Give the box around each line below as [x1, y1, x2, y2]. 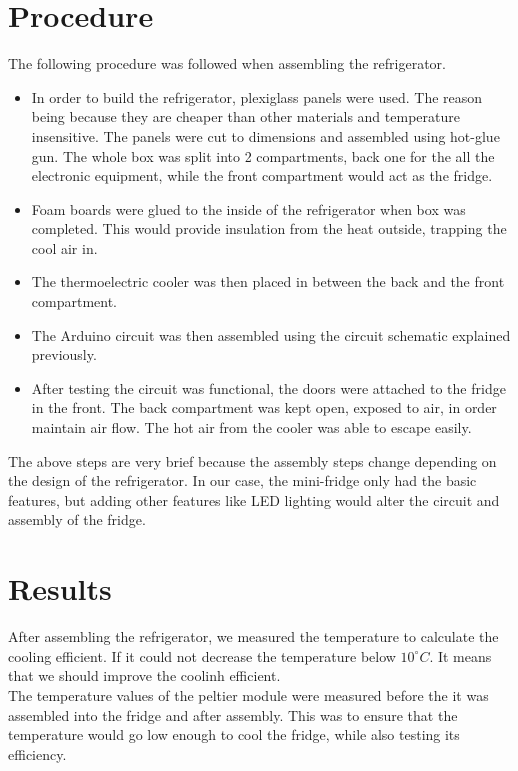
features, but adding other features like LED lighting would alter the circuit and [8, 489, 500, 510]
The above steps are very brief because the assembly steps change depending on [8, 450, 497, 471]
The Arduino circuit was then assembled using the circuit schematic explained [31, 324, 511, 345]
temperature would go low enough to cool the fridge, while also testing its [8, 724, 460, 745]
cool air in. [31, 237, 98, 258]
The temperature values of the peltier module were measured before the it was [8, 684, 489, 705]
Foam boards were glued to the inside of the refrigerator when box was [31, 198, 466, 219]
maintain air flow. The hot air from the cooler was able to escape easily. [31, 417, 472, 438]
